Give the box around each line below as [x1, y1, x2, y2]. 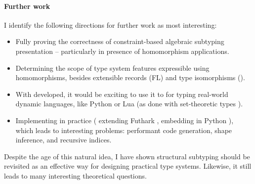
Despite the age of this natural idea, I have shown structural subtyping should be [4, 151, 250, 161]
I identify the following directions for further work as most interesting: [4, 19, 217, 30]
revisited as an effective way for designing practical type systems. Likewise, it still [4, 161, 252, 171]
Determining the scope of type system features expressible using [15, 62, 210, 73]
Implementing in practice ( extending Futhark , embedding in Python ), [15, 115, 234, 125]
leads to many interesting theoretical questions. [4, 170, 147, 181]
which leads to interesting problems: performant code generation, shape [15, 125, 232, 135]
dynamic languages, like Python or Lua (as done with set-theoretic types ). [15, 98, 243, 109]
